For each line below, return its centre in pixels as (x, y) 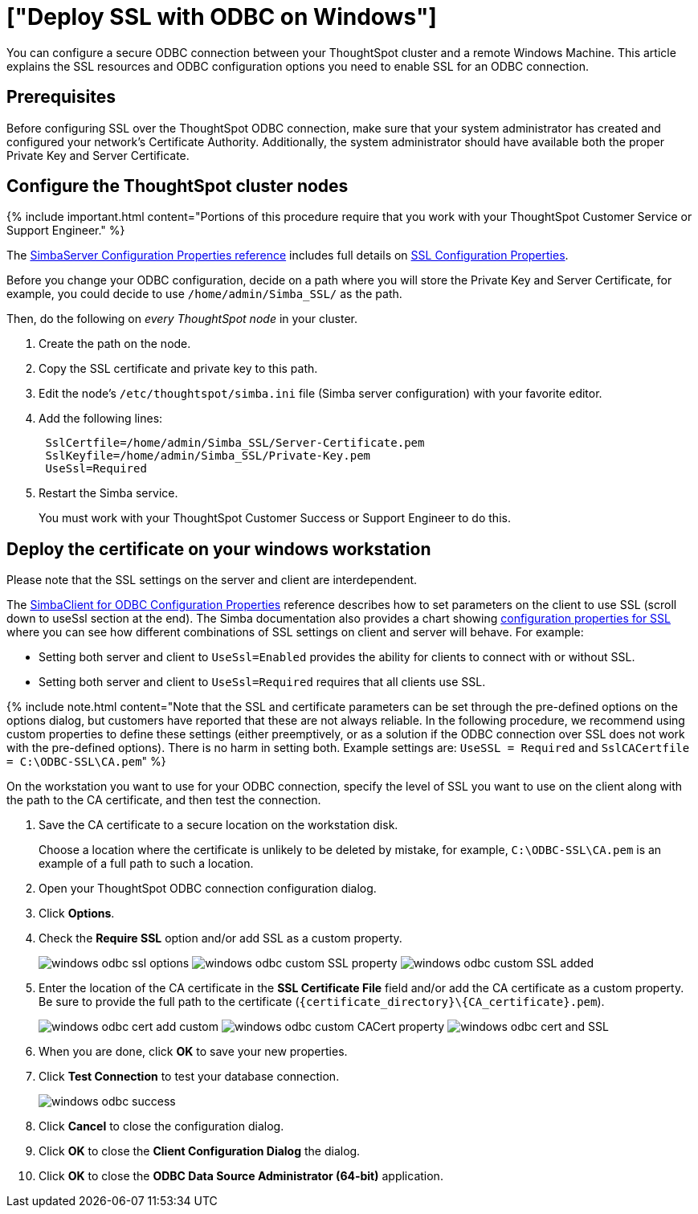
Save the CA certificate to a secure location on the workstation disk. (218, 825)
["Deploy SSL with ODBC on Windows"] (222, 17)
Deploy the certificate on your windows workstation (219, 549)
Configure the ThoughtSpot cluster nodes (178, 186)
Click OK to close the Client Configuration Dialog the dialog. (200, 1151)
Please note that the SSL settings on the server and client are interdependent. (212, 580)
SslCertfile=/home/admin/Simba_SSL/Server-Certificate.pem (235, 443)
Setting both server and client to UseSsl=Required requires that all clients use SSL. (262, 682)
